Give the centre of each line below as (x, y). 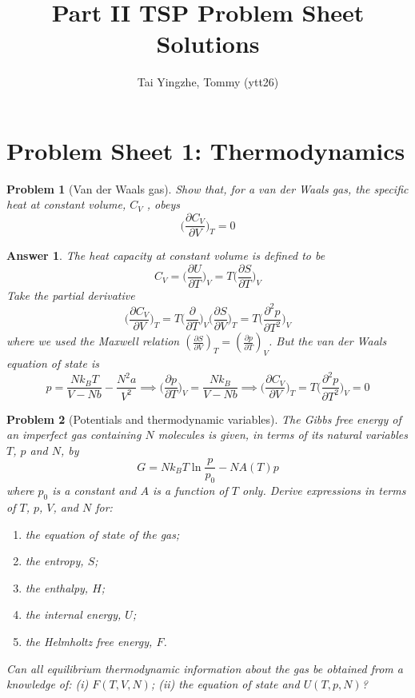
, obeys (163, 204)
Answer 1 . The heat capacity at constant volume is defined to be (166, 255)
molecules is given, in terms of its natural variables (283, 435)
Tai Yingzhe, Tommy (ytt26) (208, 82)
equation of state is (53, 363)
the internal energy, (73, 614)
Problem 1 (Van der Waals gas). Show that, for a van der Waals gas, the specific (207, 188)
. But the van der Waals (328, 341)
